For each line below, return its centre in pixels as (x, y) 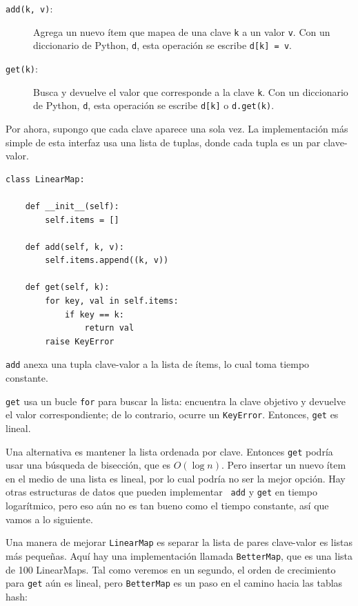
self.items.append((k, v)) (107, 261)
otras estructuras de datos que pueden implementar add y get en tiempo (161, 492)
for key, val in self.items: (112, 301)
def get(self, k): (67, 287)
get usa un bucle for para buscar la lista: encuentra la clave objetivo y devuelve (176, 401)
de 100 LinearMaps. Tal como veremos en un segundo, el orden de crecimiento (171, 569)
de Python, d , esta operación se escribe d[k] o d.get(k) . (154, 105)
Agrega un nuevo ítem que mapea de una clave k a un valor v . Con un (182, 31)
